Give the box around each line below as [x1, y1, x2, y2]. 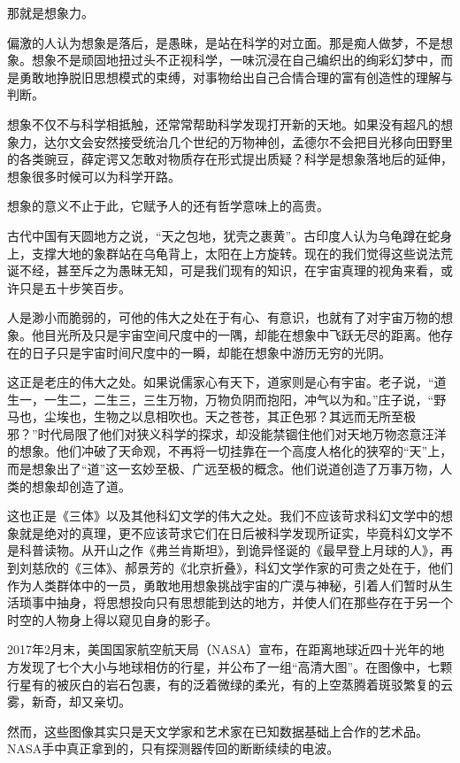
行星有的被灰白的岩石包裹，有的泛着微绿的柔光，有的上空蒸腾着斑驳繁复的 [7, 674, 441, 693]
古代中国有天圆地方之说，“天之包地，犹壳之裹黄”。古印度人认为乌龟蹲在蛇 [7, 226, 441, 244]
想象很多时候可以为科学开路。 [7, 166, 180, 185]
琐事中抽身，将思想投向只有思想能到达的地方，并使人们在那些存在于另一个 [19, 593, 453, 612]
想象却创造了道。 [31, 476, 131, 495]
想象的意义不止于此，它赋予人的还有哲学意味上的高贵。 [7, 197, 329, 215]
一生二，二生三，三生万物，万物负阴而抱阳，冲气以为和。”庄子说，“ [43, 389, 434, 408]
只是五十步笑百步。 [19, 278, 131, 297]
